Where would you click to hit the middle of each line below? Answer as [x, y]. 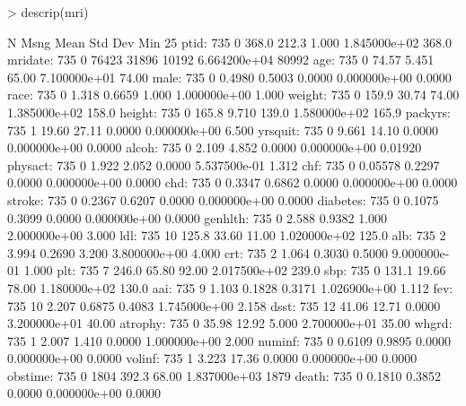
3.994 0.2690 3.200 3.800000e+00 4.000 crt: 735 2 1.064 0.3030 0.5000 [198, 252]
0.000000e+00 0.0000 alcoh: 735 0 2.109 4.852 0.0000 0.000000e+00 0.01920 [215, 147]
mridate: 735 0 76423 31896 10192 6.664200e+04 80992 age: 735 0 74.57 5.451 [221, 60]
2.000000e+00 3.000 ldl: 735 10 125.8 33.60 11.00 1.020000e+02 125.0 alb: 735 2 [227, 235]
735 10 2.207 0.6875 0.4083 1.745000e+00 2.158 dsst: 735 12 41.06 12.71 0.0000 [224, 305]
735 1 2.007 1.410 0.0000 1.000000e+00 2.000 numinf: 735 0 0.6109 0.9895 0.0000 [229, 340]
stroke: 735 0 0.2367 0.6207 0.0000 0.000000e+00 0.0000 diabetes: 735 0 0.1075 [223, 199]
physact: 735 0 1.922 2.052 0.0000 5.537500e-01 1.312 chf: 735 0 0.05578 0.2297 [224, 164]
